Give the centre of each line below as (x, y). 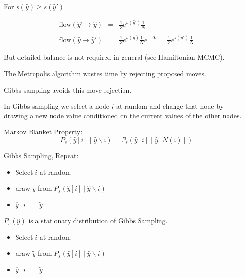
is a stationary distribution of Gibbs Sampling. (98, 221)
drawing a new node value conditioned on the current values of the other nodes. (123, 115)
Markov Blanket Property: (43, 132)
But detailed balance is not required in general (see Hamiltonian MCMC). (114, 57)
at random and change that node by (170, 106)
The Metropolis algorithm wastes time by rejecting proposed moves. (105, 73)
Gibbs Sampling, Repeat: (41, 155)
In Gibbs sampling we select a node (57, 106)
